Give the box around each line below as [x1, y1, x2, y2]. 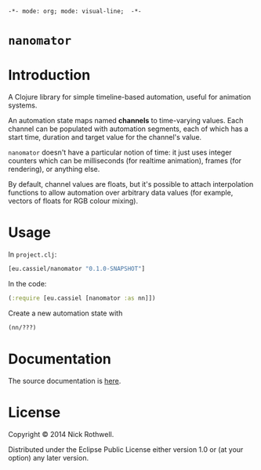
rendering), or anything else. [8, 165, 100, 174]
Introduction [8, 67, 91, 84]
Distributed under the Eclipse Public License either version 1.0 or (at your [8, 444, 244, 454]
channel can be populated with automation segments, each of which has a [8, 124, 248, 133]
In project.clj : [8, 250, 57, 259]
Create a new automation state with [8, 308, 123, 318]
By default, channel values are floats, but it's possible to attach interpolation [8, 180, 254, 189]
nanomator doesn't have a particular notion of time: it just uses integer [8, 148, 233, 157]
